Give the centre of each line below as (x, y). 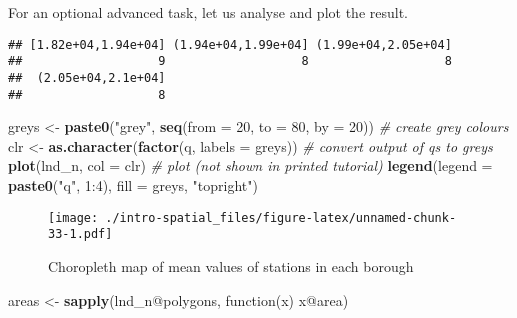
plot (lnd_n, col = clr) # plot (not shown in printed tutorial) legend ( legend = (250, 165)
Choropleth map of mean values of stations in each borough (231, 265)
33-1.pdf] (80, 234)
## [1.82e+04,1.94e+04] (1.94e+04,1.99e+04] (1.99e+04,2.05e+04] (230, 44)
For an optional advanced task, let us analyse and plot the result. (208, 12)
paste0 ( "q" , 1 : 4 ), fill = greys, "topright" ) (133, 185)
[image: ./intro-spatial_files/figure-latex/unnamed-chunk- (252, 217)
